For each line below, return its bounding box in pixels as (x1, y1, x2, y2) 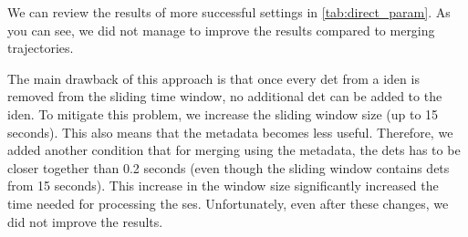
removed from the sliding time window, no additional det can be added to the (7, 87, 442, 106)
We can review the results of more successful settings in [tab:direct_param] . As (7, 3, 451, 21)
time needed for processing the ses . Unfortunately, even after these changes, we (7, 193, 449, 212)
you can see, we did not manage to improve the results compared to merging (7, 20, 435, 39)
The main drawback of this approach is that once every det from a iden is (7, 68, 420, 88)
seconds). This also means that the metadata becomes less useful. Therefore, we (7, 122, 453, 141)
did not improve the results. (7, 211, 163, 231)
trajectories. (7, 38, 74, 57)
